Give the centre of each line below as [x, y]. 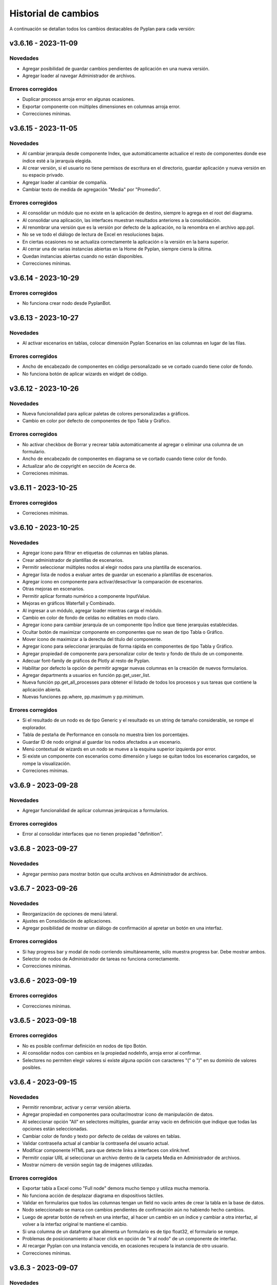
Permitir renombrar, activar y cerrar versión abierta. [77, 1107]
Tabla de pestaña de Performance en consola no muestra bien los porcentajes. [106, 735]
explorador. [34, 727]
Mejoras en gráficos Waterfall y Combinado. [69, 603]
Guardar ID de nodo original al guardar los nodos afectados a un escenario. [102, 742]
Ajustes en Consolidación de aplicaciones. [67, 921]
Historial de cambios [54, 13]
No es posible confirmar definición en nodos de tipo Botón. [85, 1045]
